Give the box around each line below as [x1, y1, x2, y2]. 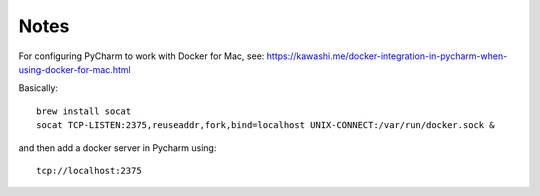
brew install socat [36, 105, 132, 117]
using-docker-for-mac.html [18, 63, 131, 75]
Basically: [18, 82, 59, 94]
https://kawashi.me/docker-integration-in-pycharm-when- [266, 50, 508, 62]
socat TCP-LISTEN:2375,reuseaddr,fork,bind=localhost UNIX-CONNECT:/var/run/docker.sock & [36, 120, 495, 131]
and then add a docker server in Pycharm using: [18, 141, 217, 154]
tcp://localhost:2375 [36, 165, 142, 176]
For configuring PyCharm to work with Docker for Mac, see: [18, 50, 265, 62]
